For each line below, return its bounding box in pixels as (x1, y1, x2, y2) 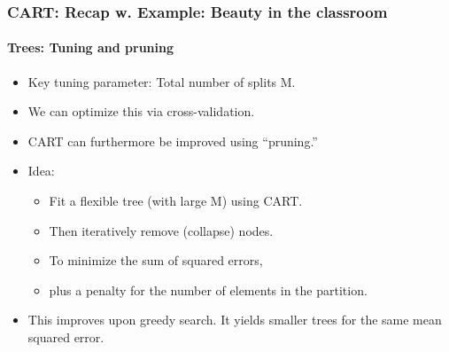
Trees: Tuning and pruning (7, 38, 174, 57)
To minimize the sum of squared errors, (49, 251, 263, 270)
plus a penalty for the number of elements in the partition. (49, 280, 368, 299)
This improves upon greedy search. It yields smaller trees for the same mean (27, 310, 442, 329)
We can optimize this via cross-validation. (27, 102, 255, 121)
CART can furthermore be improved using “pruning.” (27, 131, 318, 150)
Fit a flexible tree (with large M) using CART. (49, 192, 303, 210)
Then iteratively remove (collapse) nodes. (49, 221, 274, 239)
